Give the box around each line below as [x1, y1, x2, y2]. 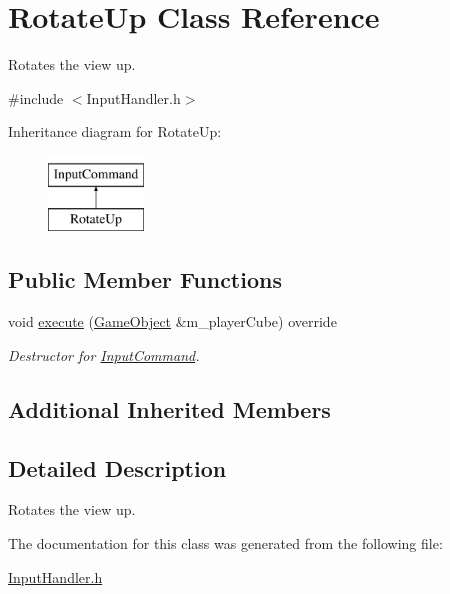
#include [8, 87, 64, 108]
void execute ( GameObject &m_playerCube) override [8, 311, 337, 332]
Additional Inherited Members [8, 393, 331, 424]
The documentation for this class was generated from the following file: [8, 533, 443, 554]
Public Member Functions [8, 264, 282, 295]
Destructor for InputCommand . [8, 344, 200, 365]
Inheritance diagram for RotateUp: [8, 121, 222, 142]
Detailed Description [8, 452, 227, 483]
